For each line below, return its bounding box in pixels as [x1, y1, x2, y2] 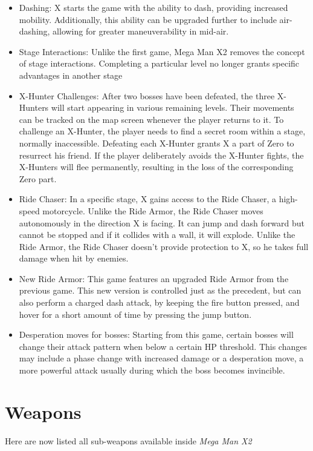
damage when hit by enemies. [19, 252, 129, 265]
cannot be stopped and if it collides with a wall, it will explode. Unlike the [19, 228, 295, 241]
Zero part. [19, 172, 57, 185]
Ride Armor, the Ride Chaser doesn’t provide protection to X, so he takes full [19, 240, 309, 252]
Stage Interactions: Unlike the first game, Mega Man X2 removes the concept [19, 45, 305, 58]
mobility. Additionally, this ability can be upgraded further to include [19, 13, 277, 25]
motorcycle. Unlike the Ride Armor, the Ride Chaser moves [42, 204, 263, 217]
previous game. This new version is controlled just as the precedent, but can [19, 284, 302, 297]
